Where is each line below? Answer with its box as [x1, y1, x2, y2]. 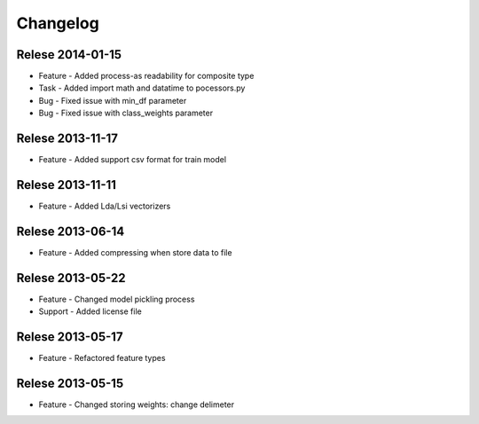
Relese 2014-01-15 [16, 47, 122, 62]
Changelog [16, 13, 99, 33]
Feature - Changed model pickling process [38, 294, 195, 304]
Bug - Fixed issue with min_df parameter [38, 95, 187, 106]
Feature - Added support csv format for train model [38, 154, 226, 165]
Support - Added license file [38, 306, 142, 317]
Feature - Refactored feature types [38, 353, 166, 364]
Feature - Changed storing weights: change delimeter [38, 399, 235, 410]
